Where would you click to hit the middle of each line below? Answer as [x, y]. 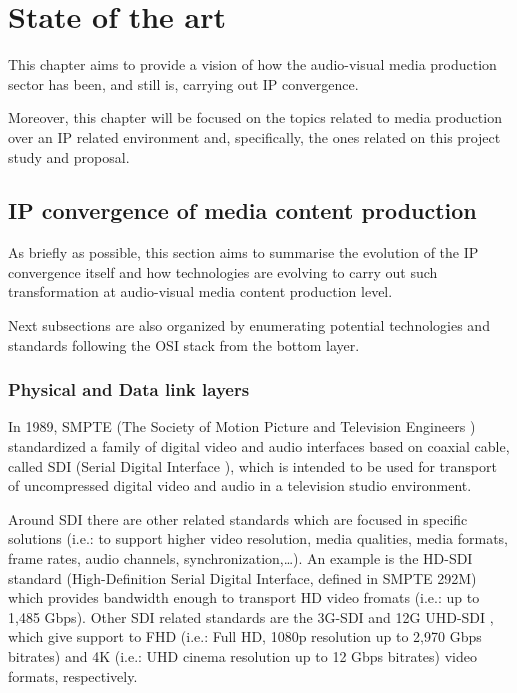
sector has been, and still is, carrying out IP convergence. [183, 83]
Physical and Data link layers [129, 389]
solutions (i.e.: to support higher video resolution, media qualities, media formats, [258, 538]
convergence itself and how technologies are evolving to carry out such [223, 271]
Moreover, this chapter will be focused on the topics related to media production [255, 117]
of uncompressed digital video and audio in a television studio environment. [240, 485]
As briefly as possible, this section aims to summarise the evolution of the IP [243, 252]
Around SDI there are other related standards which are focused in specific [238, 518]
